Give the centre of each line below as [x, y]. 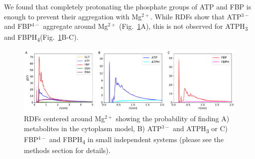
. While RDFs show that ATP [196, 16]
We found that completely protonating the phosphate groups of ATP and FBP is [128, 6]
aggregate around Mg [75, 26]
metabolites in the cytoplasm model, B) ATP [93, 128]
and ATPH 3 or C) [200, 129]
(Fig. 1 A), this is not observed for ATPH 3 [184, 27]
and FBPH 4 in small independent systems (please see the [136, 140]
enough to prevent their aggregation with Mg [73, 16]
